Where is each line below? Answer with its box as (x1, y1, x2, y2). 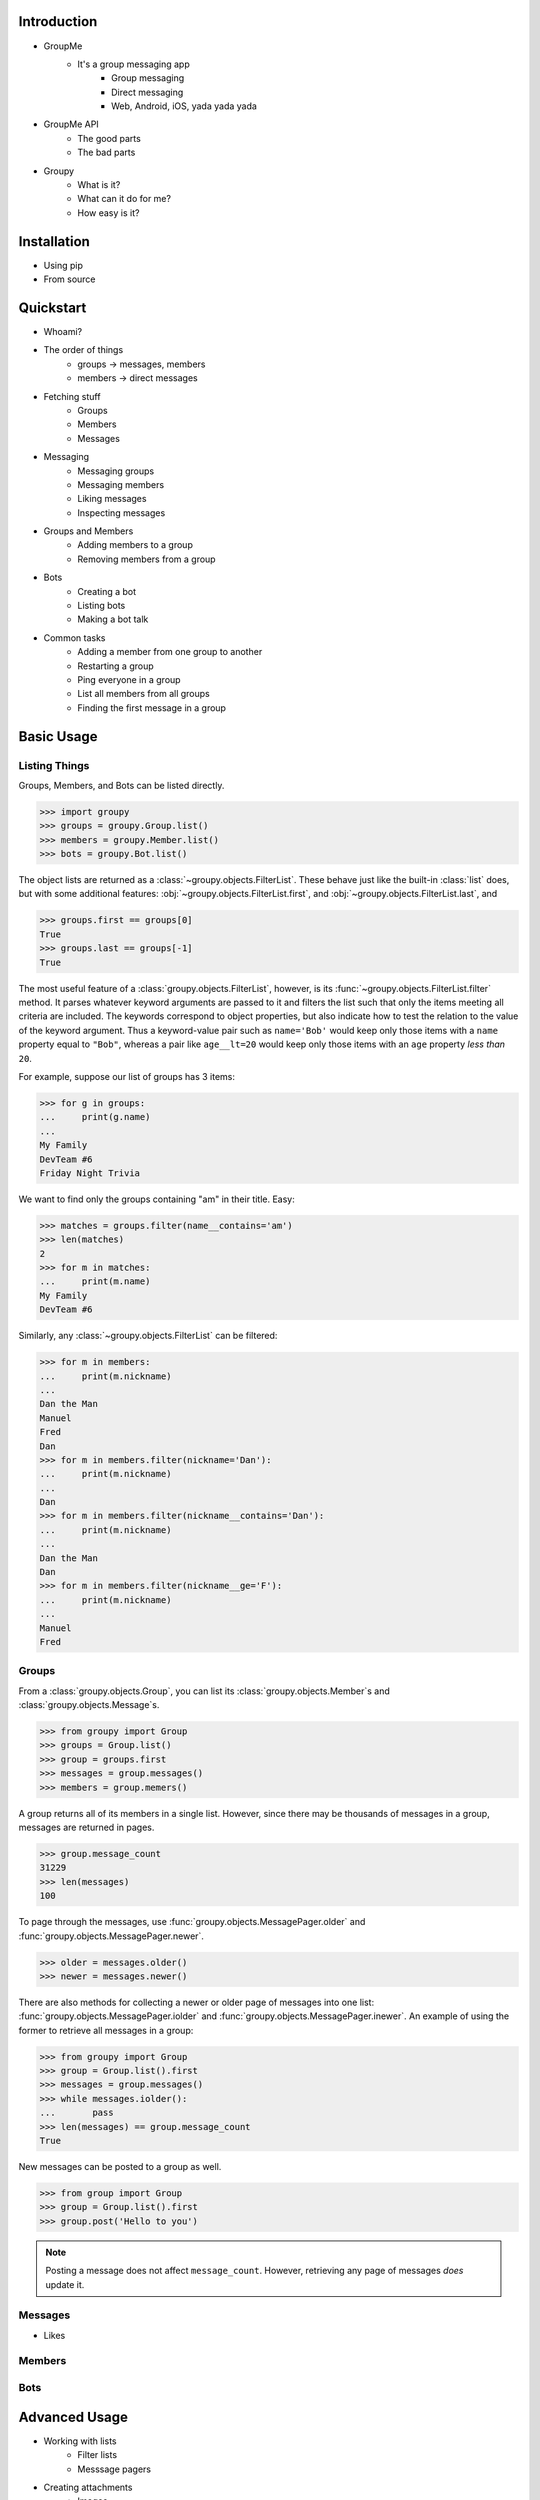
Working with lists (43, 2435, 117, 2447)
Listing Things (18, 758, 90, 772)
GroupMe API (43, 118, 99, 130)
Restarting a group (77, 660, 154, 672)
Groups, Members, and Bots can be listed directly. (18, 779, 225, 791)
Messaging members (77, 478, 165, 490)
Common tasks (43, 631, 106, 644)
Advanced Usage (18, 2408, 129, 2425)
